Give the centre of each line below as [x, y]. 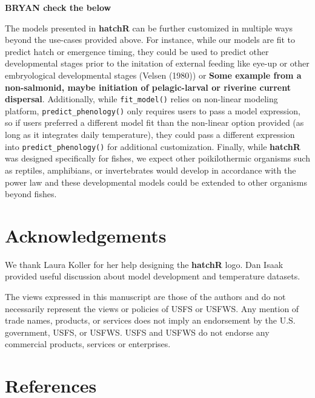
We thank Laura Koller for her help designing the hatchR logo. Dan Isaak [144, 264]
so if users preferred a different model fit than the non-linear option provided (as [154, 122]
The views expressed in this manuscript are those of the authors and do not [145, 296]
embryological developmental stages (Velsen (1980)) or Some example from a [153, 75]
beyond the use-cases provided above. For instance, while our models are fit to [150, 40]
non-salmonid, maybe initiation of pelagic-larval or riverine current [148, 87]
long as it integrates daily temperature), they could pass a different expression [150, 135]
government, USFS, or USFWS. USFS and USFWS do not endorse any [137, 332]
